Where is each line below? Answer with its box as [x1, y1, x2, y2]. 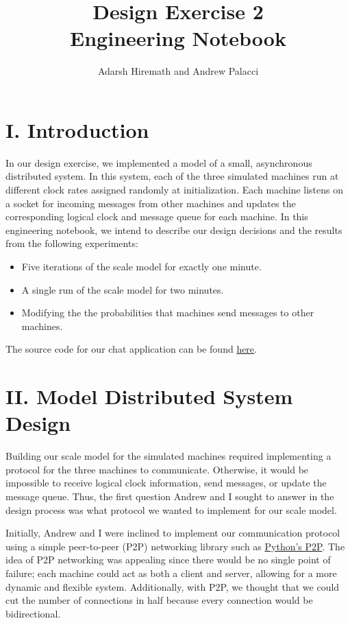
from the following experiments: [5, 236, 138, 250]
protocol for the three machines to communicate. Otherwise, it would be [5, 462, 309, 476]
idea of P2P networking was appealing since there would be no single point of [5, 552, 331, 567]
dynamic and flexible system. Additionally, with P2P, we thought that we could [5, 579, 340, 593]
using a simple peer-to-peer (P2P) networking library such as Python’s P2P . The [5, 539, 345, 553]
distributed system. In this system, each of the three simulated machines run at [5, 169, 339, 183]
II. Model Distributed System [5, 382, 293, 410]
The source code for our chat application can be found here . [5, 342, 257, 356]
